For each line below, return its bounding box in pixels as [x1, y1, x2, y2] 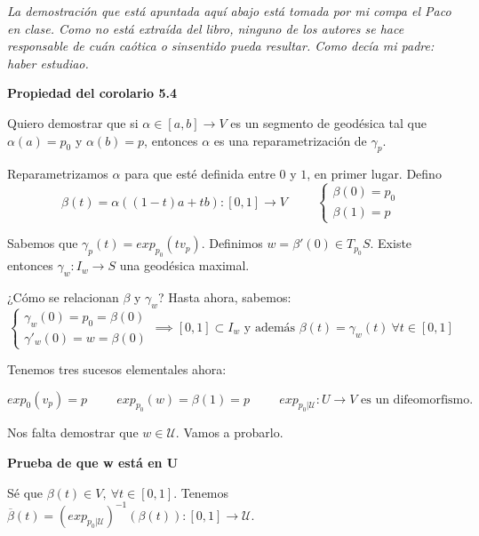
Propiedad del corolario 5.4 [7, 84, 177, 102]
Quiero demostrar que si [7, 113, 139, 132]
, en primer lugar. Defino [307, 164, 442, 183]
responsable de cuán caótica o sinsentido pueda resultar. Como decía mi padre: [7, 36, 435, 55]
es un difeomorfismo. [361, 393, 474, 406]
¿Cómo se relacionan [7, 287, 119, 306]
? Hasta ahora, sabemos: [158, 287, 291, 306]
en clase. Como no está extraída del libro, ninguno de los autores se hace [7, 19, 404, 37]
